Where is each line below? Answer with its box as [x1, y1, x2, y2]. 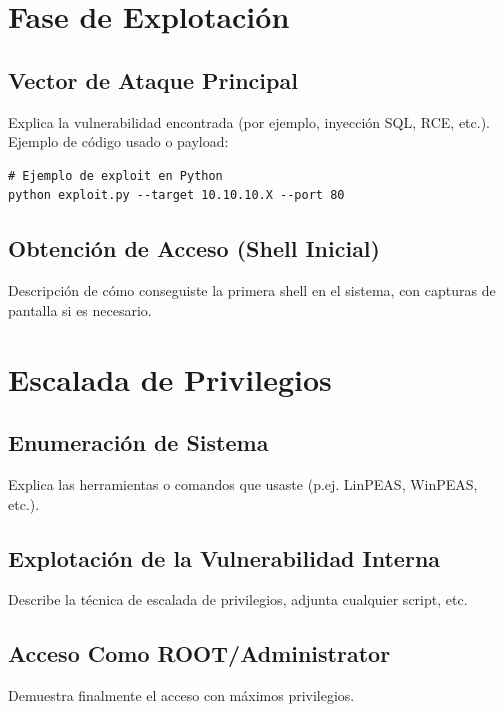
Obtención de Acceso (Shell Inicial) [8, 233, 380, 264]
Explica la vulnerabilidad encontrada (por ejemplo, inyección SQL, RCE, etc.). [8, 111, 491, 132]
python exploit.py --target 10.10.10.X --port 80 [8, 188, 345, 203]
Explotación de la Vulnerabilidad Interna [8, 542, 441, 573]
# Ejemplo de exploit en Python [8, 168, 223, 183]
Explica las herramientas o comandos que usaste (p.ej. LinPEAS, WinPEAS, [8, 473, 478, 494]
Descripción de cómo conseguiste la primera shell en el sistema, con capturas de [8, 280, 496, 301]
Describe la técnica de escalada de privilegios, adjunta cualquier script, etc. [8, 589, 468, 610]
